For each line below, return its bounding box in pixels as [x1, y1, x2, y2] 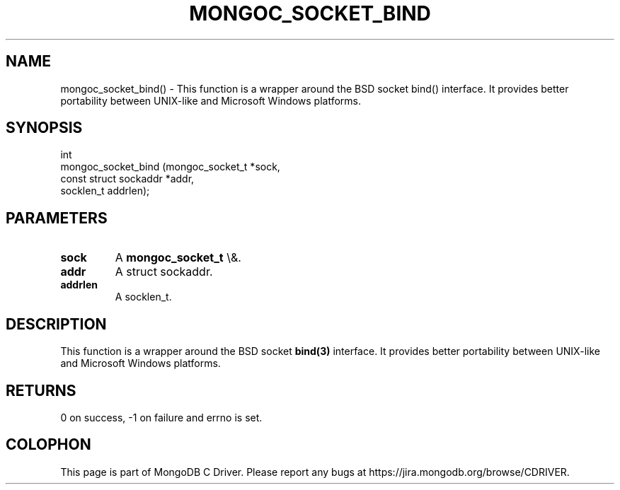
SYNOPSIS [6, 119, 83, 137]
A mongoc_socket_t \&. [115, 250, 241, 265]
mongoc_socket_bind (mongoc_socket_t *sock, [60, 161, 280, 173]
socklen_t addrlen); [60, 185, 150, 197]
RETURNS [6, 381, 76, 399]
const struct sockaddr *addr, [60, 173, 195, 185]
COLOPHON [6, 436, 91, 454]
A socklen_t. [115, 291, 172, 303]
